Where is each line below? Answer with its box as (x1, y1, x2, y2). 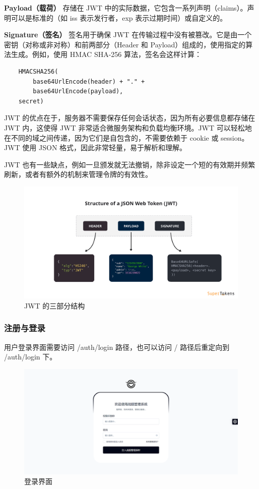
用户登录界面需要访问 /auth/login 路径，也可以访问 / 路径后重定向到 (4, 341, 230, 352)
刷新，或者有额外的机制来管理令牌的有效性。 (4, 169, 152, 179)
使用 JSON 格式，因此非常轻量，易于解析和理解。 (22, 142, 187, 153)
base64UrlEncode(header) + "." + (33, 78, 145, 85)
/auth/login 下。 (4, 351, 57, 362)
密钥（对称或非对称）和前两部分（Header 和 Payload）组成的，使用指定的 (4, 39, 246, 49)
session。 (221, 132, 249, 143)
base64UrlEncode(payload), (33, 88, 123, 95)
